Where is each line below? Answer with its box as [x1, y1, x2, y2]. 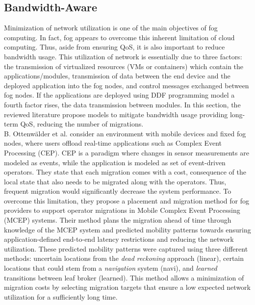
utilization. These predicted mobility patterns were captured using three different [4, 243, 248, 254]
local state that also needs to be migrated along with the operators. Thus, [4, 176, 227, 186]
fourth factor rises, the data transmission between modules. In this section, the [4, 99, 241, 109]
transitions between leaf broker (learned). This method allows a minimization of [4, 272, 244, 282]
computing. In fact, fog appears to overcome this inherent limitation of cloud [4, 32, 235, 42]
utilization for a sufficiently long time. [4, 291, 118, 302]
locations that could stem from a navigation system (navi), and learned [4, 263, 217, 273]
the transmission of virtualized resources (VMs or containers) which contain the [4, 61, 244, 71]
